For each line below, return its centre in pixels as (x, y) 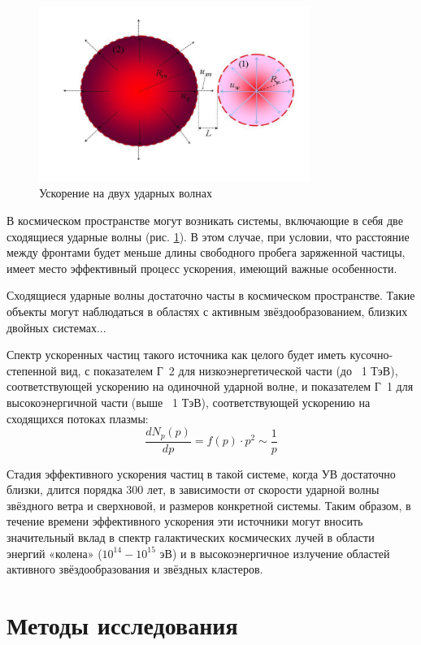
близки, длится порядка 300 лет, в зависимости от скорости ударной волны (193, 489)
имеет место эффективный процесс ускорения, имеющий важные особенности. (202, 268)
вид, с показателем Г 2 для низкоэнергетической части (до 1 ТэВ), (229, 370)
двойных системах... (56, 327)
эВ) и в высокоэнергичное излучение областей (275, 553)
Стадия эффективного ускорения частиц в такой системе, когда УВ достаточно (201, 473)
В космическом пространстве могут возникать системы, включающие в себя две (205, 221)
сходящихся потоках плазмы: (78, 418)
